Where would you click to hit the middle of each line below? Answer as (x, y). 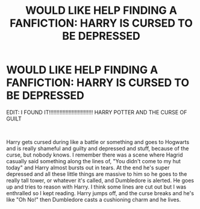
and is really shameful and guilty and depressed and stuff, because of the (98, 148)
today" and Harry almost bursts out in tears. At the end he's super (88, 167)
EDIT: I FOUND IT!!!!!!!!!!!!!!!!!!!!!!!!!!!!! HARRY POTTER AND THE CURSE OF (97, 112)
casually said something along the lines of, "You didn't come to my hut (93, 161)
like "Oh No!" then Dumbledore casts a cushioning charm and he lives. (94, 199)
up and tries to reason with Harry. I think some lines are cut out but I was (96, 187)
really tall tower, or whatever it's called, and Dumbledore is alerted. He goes (100, 180)
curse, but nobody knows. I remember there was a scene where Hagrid (95, 155)
